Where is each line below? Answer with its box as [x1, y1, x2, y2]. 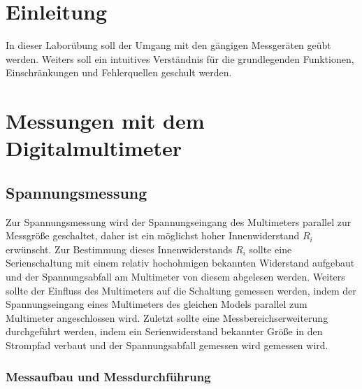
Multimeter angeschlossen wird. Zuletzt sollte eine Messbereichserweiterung [6, 310, 328, 325]
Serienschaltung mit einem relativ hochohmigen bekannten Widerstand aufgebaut [6, 255, 355, 270]
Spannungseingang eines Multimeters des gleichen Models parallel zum [6, 297, 307, 311]
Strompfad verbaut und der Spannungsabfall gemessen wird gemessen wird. [6, 338, 328, 353]
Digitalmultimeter [6, 134, 182, 162]
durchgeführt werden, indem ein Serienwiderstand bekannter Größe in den [6, 324, 323, 339]
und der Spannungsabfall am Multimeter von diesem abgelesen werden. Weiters [6, 269, 345, 284]
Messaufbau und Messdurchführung [6, 367, 211, 385]
